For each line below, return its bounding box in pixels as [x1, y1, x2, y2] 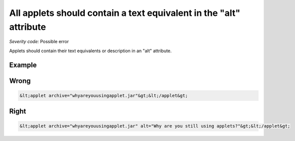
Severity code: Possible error [9, 39, 69, 45]
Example [9, 61, 37, 69]
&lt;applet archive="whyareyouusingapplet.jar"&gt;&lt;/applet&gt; [19, 92, 188, 98]
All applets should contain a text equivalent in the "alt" [9, 7, 241, 18]
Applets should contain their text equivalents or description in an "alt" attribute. [9, 48, 172, 54]
